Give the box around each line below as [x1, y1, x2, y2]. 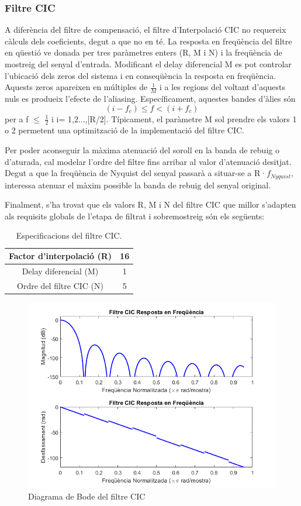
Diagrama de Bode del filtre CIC [28, 490, 146, 502]
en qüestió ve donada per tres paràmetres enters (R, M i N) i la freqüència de [5, 46, 282, 58]
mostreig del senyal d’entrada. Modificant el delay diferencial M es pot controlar [5, 58, 292, 70]
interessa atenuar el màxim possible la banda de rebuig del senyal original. [5, 178, 271, 191]
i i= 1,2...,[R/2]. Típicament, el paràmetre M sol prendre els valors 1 [51, 112, 297, 125]
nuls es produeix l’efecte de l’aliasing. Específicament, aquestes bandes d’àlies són [5, 92, 296, 105]
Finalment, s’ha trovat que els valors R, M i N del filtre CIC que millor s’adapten [5, 198, 296, 211]
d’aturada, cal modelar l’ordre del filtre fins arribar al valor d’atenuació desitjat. [5, 155, 292, 167]
